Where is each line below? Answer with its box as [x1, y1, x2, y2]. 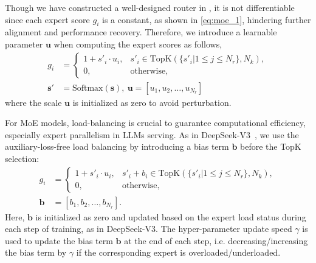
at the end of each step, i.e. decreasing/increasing [124, 234, 308, 247]
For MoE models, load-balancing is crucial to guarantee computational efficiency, [5, 116, 306, 129]
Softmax [72, 83, 103, 93]
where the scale [5, 96, 62, 108]
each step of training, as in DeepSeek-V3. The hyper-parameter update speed [5, 222, 292, 235]
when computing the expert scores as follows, [53, 37, 222, 50]
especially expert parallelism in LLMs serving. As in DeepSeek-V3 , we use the [5, 128, 299, 141]
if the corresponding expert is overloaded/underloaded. [76, 246, 281, 259]
